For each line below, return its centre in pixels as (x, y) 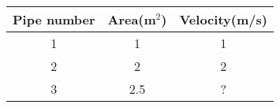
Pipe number (54, 19)
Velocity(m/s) (223, 19)
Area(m (132, 19)
